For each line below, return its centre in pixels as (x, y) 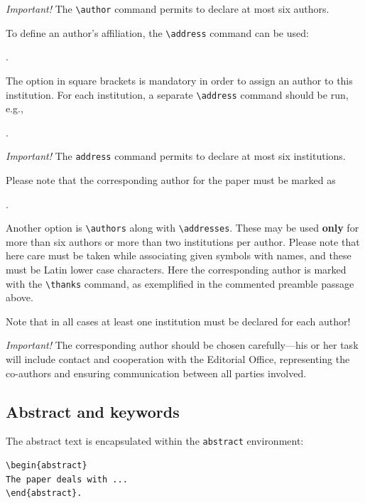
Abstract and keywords (93, 411)
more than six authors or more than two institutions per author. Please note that (183, 241)
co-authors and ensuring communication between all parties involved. (156, 373)
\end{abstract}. (44, 493)
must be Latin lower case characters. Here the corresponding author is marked (176, 270)
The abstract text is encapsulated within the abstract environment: (155, 441)
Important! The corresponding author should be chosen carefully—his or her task (182, 345)
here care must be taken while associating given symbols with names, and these (179, 255)
